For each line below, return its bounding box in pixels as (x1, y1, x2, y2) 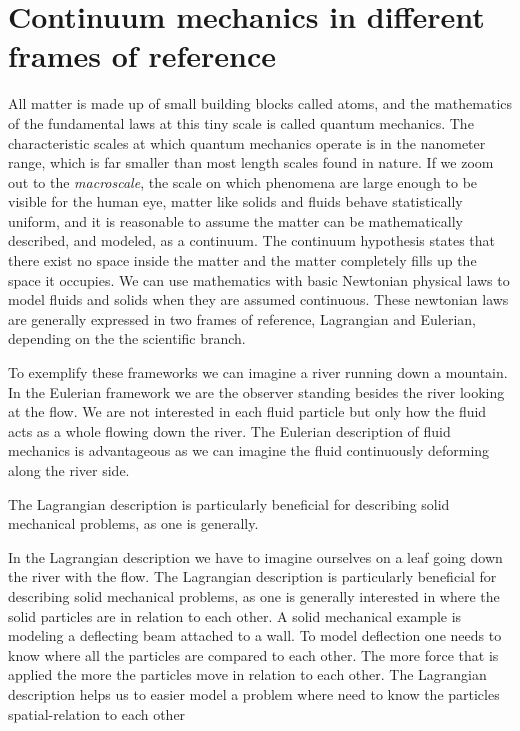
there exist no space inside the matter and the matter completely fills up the (8, 250, 477, 271)
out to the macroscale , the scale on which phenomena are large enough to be (8, 171, 478, 192)
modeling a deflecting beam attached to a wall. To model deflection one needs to (8, 625, 502, 646)
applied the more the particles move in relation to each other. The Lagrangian (8, 664, 487, 685)
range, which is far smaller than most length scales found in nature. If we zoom (8, 152, 494, 173)
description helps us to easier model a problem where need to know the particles (8, 683, 500, 704)
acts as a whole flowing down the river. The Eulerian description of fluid (8, 420, 451, 441)
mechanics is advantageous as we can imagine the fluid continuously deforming (8, 440, 490, 461)
